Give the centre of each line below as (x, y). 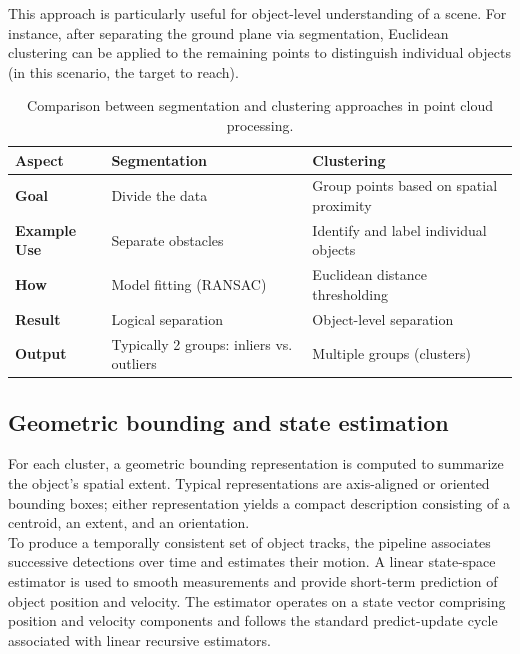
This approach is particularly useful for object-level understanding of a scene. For (257, 13)
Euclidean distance (369, 274)
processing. (260, 124)
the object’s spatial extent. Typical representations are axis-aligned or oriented (249, 483)
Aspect (39, 159)
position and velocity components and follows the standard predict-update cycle (253, 620)
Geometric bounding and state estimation (228, 421)
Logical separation (167, 318)
